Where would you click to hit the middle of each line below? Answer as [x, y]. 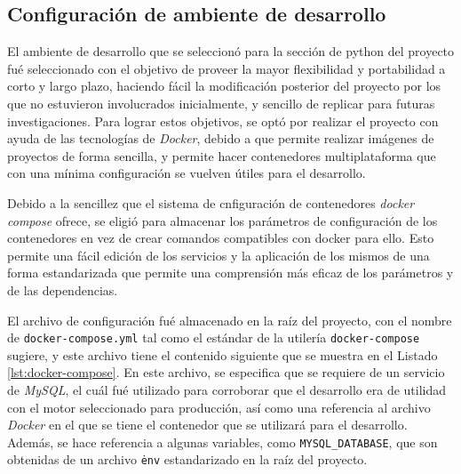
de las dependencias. [63, 289]
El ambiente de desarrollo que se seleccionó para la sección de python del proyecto [231, 51]
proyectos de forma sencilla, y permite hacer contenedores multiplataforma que [222, 155]
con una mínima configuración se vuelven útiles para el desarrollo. [187, 173]
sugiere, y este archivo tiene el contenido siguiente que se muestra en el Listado [223, 354]
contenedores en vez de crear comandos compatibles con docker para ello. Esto [221, 238]
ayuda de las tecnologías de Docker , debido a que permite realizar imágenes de [221, 138]
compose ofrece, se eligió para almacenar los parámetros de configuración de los [223, 220]
